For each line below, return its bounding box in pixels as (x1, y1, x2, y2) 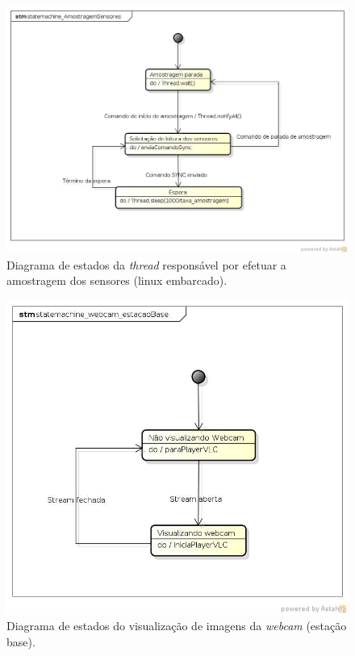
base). (6, 633, 35, 650)
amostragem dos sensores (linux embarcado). (6, 272, 228, 289)
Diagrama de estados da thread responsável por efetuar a (6, 256, 286, 273)
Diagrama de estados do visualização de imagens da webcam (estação (6, 617, 347, 634)
